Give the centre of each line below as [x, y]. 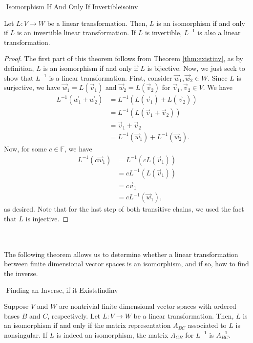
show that [19, 77]
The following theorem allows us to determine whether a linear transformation [121, 254]
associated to [207, 325]
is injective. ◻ [47, 218]
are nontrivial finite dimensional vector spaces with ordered [148, 306]
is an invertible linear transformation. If [77, 32]
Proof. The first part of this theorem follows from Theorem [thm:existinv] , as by [124, 58]
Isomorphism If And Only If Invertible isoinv [72, 6]
